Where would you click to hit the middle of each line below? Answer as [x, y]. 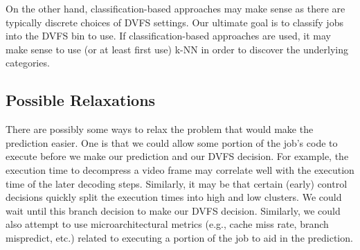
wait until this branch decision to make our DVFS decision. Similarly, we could [173, 210]
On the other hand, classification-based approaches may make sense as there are [175, 8]
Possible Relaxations [81, 100]
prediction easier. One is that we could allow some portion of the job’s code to [172, 142]
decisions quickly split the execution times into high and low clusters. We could [174, 197]
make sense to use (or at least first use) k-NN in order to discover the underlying [177, 49]
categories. [28, 63]
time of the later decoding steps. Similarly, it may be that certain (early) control [177, 183]
